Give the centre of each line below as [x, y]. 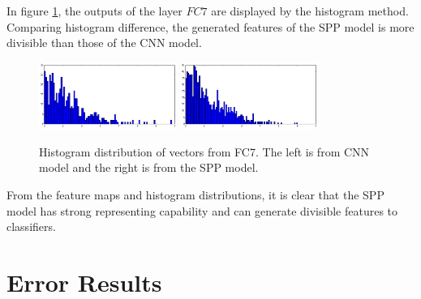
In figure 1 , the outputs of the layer [95, 11]
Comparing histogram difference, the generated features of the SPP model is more [210, 26]
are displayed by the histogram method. [310, 11]
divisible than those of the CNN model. [104, 43]
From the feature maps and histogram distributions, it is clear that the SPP [195, 195]
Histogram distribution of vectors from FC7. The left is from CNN [204, 151]
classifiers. [31, 226]
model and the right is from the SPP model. [149, 167]
